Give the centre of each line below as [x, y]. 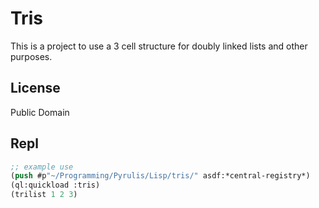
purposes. [31, 56]
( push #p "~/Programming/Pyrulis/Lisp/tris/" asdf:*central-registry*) [160, 176]
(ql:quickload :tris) [55, 185]
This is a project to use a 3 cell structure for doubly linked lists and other [159, 46]
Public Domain [40, 112]
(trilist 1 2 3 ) [44, 195]
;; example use [42, 167]
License [35, 88]
